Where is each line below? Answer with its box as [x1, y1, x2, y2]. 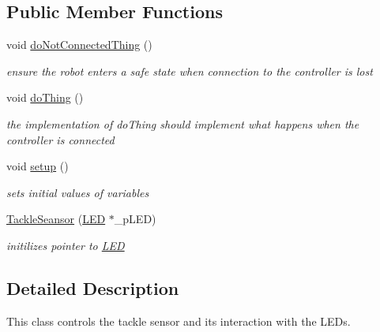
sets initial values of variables [6, 184, 149, 200]
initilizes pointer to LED [6, 237, 125, 253]
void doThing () [6, 89, 84, 106]
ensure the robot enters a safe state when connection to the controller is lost [6, 62, 373, 79]
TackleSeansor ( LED [6, 211, 106, 227]
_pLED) [114, 211, 156, 227]
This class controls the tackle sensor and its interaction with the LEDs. [6, 312, 351, 329]
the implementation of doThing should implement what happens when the [6, 115, 359, 132]
